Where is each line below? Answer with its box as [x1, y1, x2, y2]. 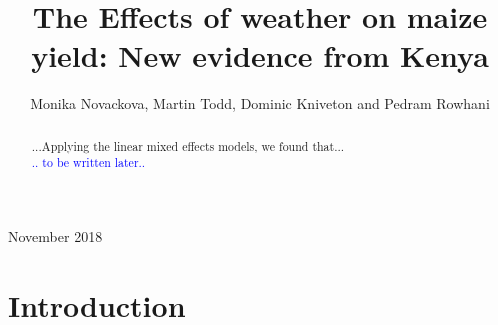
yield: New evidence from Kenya [31, 35, 489, 76]
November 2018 [8, 226, 103, 247]
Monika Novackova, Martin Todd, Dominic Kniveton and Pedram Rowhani [30, 93, 490, 114]
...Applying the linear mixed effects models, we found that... [31, 137, 345, 154]
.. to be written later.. [31, 154, 146, 171]
